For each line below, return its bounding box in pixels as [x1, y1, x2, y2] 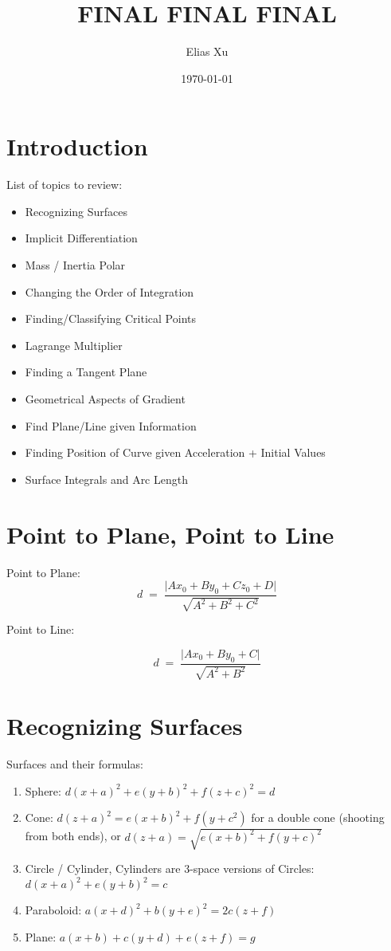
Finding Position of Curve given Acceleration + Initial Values [25, 444, 326, 461]
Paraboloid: [25, 902, 82, 918]
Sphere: [25, 782, 61, 799]
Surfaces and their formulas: [6, 756, 143, 772]
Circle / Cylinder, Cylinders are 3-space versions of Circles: [25, 859, 315, 876]
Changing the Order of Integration [25, 283, 194, 300]
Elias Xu [186, 43, 229, 60]
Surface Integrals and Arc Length [25, 470, 188, 487]
